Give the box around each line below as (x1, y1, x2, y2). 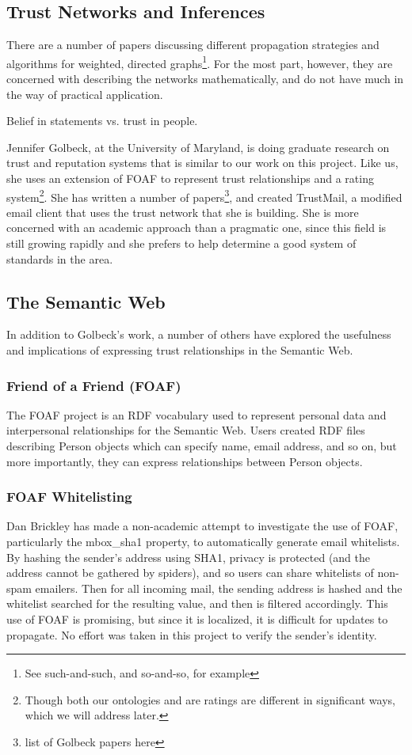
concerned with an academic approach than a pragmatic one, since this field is (6, 219, 387, 236)
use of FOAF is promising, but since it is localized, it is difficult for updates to (6, 611, 388, 627)
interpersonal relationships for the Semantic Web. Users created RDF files (6, 422, 365, 438)
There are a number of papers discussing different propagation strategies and (6, 36, 380, 53)
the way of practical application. (6, 85, 163, 102)
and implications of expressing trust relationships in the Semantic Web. (6, 342, 353, 359)
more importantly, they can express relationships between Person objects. (6, 453, 363, 469)
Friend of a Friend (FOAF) (6, 375, 181, 395)
